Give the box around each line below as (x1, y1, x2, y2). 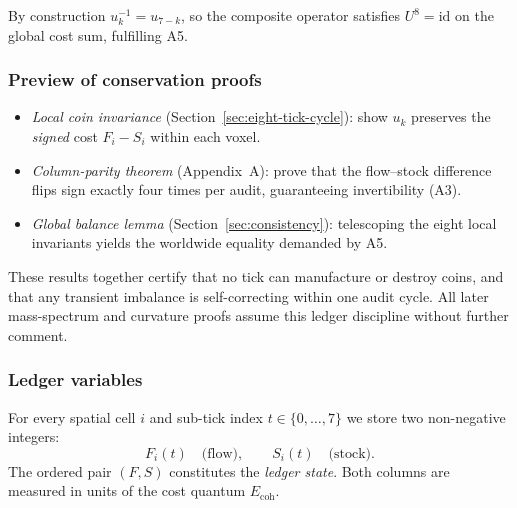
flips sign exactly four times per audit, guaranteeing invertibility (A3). (31, 179, 462, 200)
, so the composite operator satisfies (181, 5, 401, 25)
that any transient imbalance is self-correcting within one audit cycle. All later (8, 285, 489, 306)
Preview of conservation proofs (8, 67, 262, 92)
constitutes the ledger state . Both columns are (169, 460, 450, 481)
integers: (8, 426, 60, 447)
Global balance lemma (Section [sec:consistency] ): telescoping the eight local (31, 212, 497, 233)
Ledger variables (8, 367, 143, 392)
